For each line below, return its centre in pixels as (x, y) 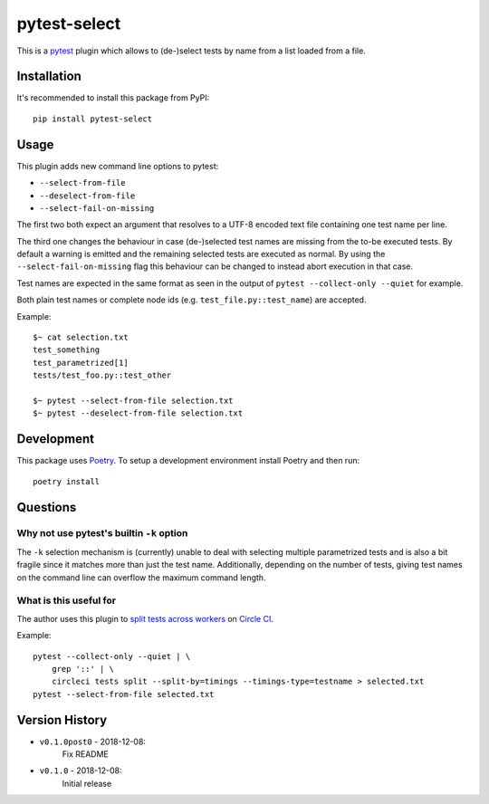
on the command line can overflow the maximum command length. (141, 577)
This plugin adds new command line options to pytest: (118, 166)
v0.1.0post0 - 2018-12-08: (93, 742)
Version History (62, 720)
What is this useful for (67, 600)
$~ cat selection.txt (81, 338)
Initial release (87, 783)
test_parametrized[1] (81, 363)
